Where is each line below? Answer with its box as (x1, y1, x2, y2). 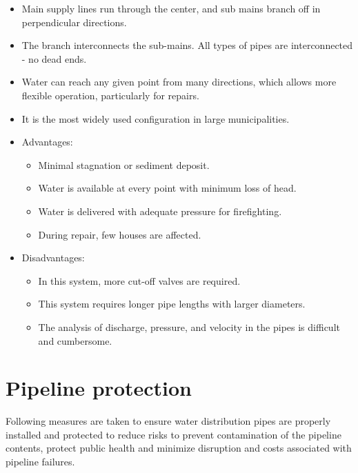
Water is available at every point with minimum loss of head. (38, 181, 297, 195)
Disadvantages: (21, 250, 85, 265)
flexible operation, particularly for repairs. (21, 88, 199, 102)
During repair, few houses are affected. (38, 227, 201, 241)
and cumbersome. (38, 333, 112, 348)
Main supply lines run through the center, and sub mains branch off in (21, 1, 321, 15)
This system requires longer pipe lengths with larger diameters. (38, 296, 306, 311)
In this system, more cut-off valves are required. (38, 273, 241, 288)
